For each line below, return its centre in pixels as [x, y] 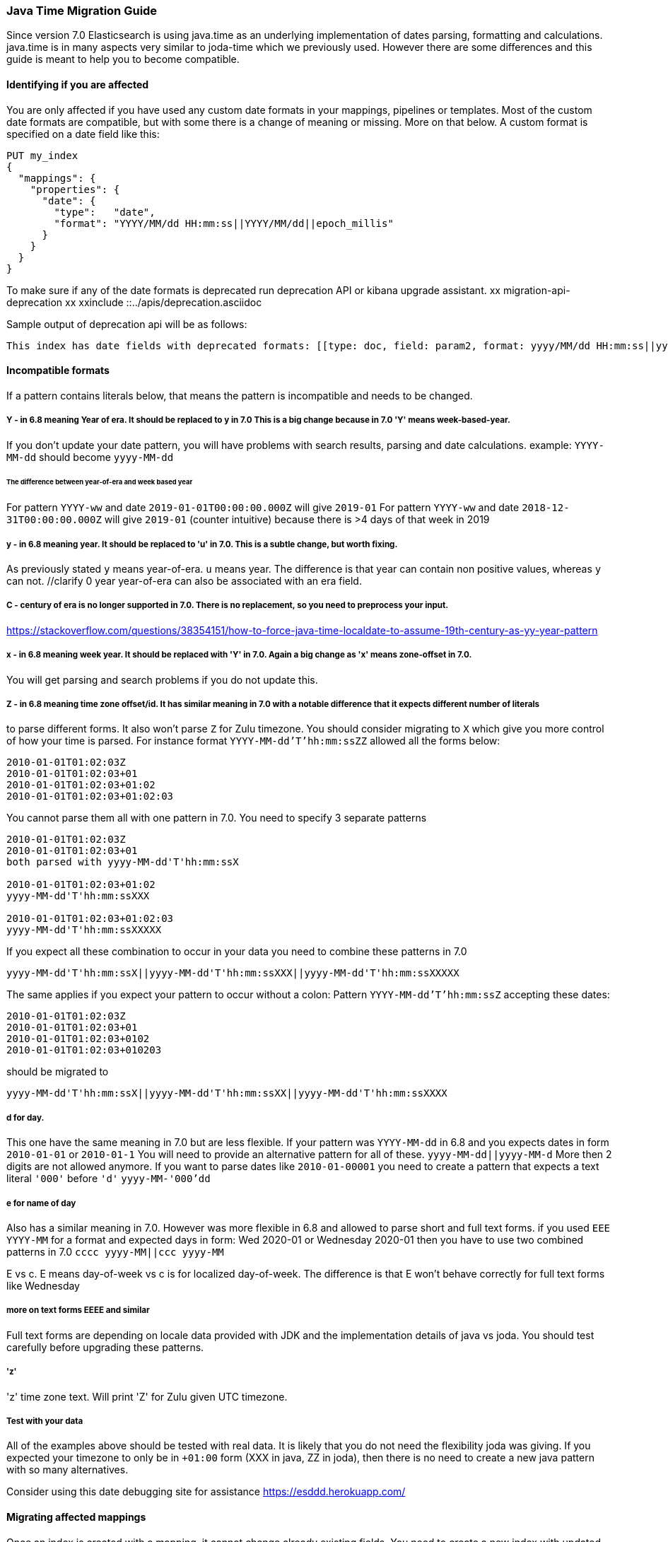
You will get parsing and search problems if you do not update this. [162, 679]
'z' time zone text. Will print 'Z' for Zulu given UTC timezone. [147, 1396]
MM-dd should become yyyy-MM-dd [90, 457]
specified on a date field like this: [83, 134]
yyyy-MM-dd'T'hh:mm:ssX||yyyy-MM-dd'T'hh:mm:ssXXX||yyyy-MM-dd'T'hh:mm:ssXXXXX [233, 973]
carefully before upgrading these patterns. [105, 1347]
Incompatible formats [58, 370]
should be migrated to [58, 1072]
